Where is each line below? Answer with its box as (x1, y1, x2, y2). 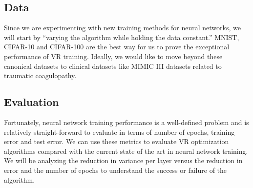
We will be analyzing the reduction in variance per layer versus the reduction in (4, 155, 243, 166)
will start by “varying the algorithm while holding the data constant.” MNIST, (4, 32, 239, 42)
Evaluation (4, 94, 59, 109)
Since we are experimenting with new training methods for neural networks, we (4, 22, 241, 33)
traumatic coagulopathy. (4, 70, 77, 81)
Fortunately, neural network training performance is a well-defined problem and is (4, 117, 249, 127)
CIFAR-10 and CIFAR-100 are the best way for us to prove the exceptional (4, 42, 230, 52)
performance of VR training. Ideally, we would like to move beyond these (4, 51, 223, 61)
